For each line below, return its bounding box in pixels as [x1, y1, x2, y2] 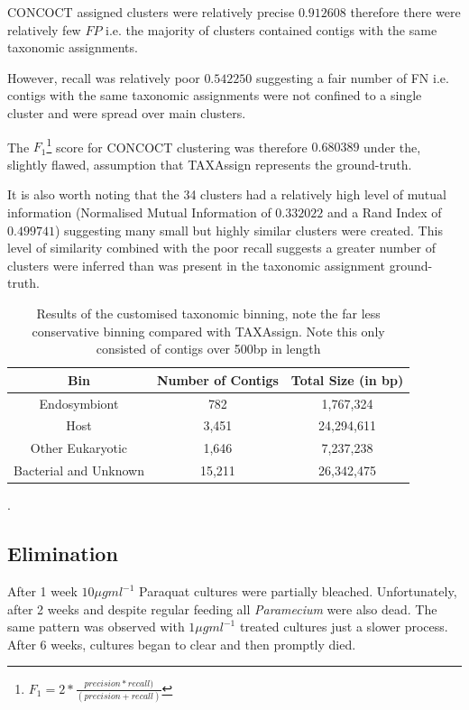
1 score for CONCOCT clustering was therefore [46, 134, 308, 156]
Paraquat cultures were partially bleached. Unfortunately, [139, 582, 457, 601]
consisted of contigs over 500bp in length [96, 339, 321, 358]
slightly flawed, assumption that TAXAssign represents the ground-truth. [7, 154, 412, 173]
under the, [363, 137, 421, 156]
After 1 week [7, 582, 78, 601]
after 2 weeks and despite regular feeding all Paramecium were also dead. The [7, 599, 437, 618]
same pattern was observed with [7, 617, 185, 636]
